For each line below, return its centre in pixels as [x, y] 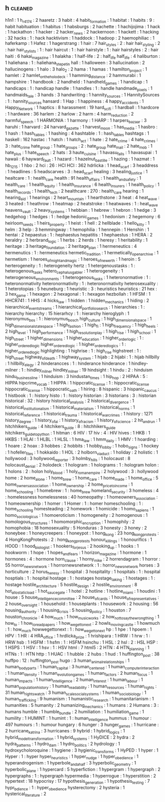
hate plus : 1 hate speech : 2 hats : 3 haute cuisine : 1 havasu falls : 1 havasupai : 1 [81, 153]
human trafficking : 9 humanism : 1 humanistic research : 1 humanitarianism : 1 [80, 699]
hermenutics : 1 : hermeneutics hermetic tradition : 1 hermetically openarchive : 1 [82, 253]
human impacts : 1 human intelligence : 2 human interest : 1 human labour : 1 [74, 680]
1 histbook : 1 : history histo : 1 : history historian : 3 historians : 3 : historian [81, 396]
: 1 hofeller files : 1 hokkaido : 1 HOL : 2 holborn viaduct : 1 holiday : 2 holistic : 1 [82, 453]
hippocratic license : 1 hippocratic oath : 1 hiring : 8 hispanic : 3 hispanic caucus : [82, 390]
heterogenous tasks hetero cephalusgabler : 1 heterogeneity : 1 [64, 271]
